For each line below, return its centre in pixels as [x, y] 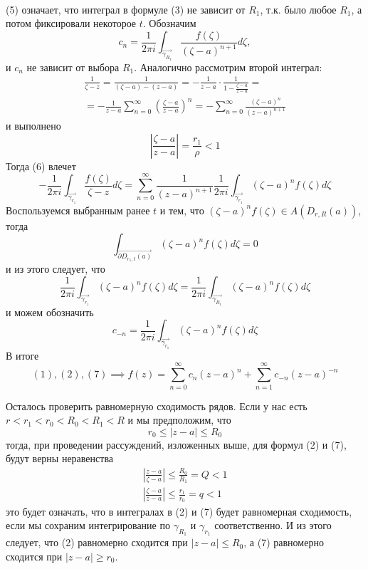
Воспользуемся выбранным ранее [78, 210]
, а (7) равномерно [284, 542]
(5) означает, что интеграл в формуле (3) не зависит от [126, 9]
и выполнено [33, 126]
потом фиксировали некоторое [71, 23]
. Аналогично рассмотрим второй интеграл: [228, 67]
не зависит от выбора [73, 67]
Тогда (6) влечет [41, 166]
